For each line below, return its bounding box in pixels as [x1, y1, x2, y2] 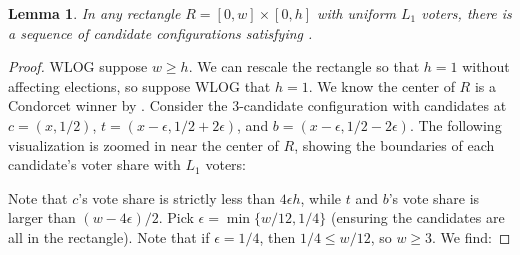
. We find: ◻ [432, 226, 511, 247]
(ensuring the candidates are [330, 207, 505, 228]
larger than [8, 207, 76, 228]
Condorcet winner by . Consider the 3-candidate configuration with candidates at [8, 95, 507, 116]
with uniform [317, 3, 397, 23]
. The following [409, 114, 502, 135]
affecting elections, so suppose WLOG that [8, 75, 271, 96]
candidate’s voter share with [8, 154, 181, 175]
